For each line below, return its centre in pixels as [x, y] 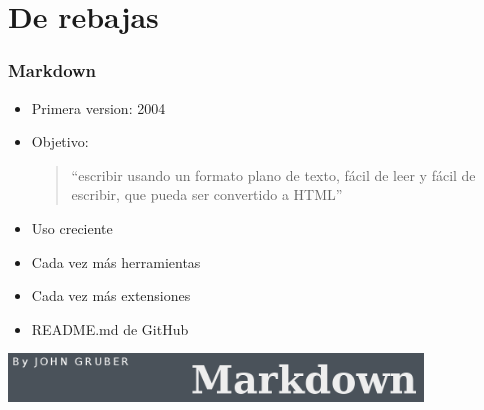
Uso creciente [72, 227]
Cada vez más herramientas [116, 261]
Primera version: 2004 [98, 107]
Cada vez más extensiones [111, 295]
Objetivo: [60, 141]
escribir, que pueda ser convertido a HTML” [207, 194]
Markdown [52, 70]
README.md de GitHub [110, 328]
